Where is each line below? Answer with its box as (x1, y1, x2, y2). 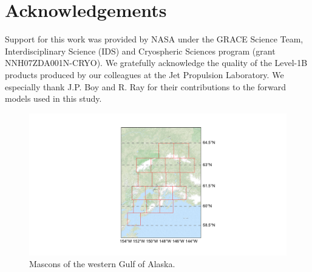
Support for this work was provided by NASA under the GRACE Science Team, (5, 33, 304, 45)
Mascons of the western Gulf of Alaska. (29, 257, 175, 270)
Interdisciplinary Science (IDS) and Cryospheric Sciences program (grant (5, 44, 276, 57)
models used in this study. (5, 92, 102, 105)
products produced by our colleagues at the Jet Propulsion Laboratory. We (5, 68, 284, 81)
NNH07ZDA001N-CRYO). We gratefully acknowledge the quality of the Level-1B (5, 56, 308, 69)
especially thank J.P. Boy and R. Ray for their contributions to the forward (5, 80, 286, 93)
